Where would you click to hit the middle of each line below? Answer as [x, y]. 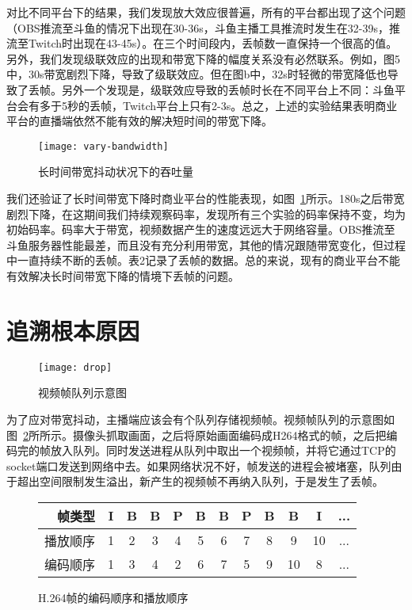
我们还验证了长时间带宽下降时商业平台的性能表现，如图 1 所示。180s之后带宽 [206, 198]
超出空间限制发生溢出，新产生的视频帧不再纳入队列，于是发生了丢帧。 [200, 481]
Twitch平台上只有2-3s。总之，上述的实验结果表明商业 [260, 105]
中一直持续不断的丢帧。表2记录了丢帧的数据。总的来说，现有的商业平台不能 [203, 260]
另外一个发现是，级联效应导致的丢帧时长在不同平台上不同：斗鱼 [228, 89]
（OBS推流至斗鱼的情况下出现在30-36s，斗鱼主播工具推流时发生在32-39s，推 [203, 27]
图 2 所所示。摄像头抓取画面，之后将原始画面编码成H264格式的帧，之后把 [196, 435]
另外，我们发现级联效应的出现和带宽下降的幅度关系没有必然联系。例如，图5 [203, 58]
